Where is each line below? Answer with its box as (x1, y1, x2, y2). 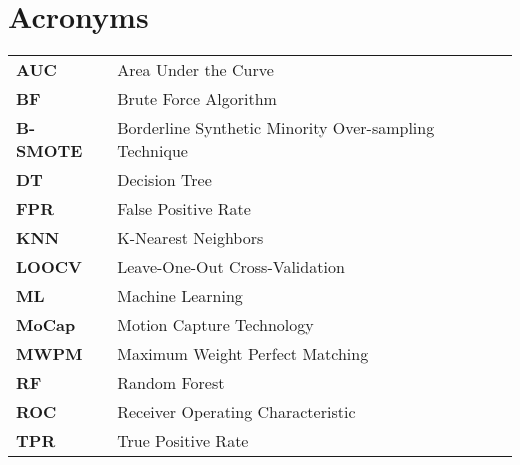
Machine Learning (117, 284, 243, 308)
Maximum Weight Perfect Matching (117, 342, 369, 366)
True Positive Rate (117, 429, 249, 453)
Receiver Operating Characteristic (117, 400, 356, 424)
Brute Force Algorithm (117, 87, 277, 111)
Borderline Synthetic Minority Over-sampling (117, 116, 435, 140)
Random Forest (117, 371, 225, 395)
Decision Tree (117, 168, 212, 192)
